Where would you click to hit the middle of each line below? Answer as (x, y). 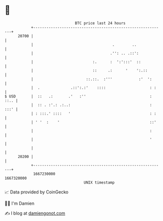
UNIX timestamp (99, 182)
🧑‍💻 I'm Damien (20, 203)
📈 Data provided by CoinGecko (37, 192)
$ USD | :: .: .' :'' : (78, 96)
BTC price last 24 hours (100, 23)
